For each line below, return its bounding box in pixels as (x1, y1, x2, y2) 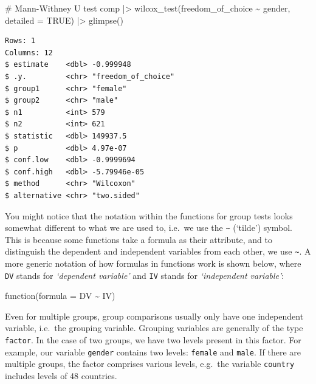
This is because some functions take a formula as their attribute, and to (5, 233, 273, 245)
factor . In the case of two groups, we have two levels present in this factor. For (5, 334, 301, 346)
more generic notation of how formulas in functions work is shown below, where (5, 257, 301, 269)
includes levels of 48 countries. (5, 369, 117, 382)
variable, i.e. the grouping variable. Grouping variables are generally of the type (5, 321, 303, 334)
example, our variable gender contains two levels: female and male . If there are (5, 345, 301, 358)
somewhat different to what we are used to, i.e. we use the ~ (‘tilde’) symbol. (5, 221, 292, 234)
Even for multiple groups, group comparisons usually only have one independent (5, 309, 304, 322)
